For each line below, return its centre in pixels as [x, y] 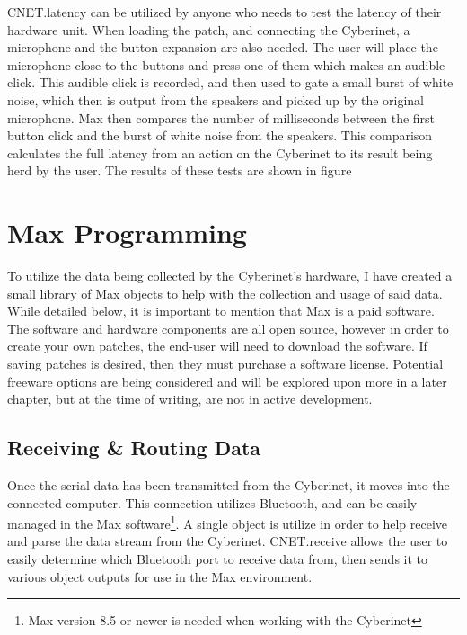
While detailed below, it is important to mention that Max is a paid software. [221, 311]
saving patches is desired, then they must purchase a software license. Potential [225, 364]
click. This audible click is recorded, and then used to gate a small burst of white [230, 82]
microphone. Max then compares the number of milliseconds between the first [221, 117]
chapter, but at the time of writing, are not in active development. [190, 399]
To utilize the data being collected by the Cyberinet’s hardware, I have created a [230, 276]
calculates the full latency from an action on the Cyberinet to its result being [220, 152]
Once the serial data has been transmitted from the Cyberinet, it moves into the [229, 485]
